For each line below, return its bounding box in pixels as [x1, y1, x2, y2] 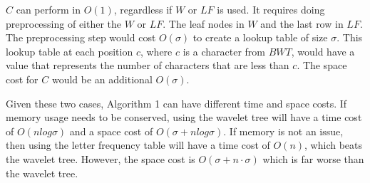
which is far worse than [262, 151, 364, 166]
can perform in [16, 2, 81, 16]
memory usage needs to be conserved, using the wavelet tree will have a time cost [6, 110, 362, 125]
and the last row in [260, 16, 344, 31]
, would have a [291, 43, 355, 58]
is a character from [183, 43, 265, 58]
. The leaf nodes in [163, 16, 245, 31]
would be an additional [51, 71, 153, 86]
